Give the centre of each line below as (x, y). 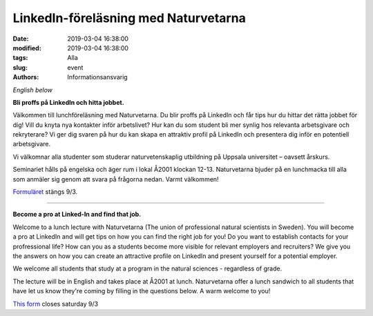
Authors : (26, 77)
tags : (20, 58)
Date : (21, 39)
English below (33, 90)
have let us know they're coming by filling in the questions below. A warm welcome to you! (142, 291)
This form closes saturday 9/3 (56, 304)
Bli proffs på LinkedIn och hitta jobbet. (68, 102)
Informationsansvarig (97, 77)
